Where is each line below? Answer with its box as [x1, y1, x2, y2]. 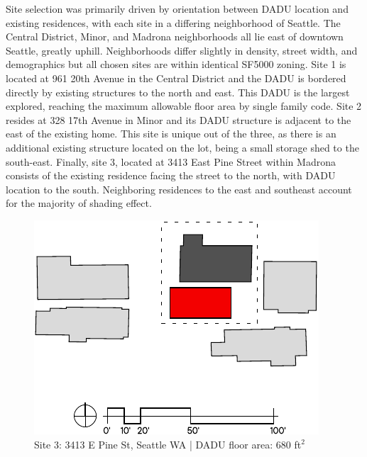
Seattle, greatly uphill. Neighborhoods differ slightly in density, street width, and [6, 43, 358, 57]
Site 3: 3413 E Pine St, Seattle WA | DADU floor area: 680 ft [34, 436, 302, 451]
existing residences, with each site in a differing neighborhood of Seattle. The [6, 15, 341, 30]
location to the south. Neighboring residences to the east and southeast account [6, 181, 352, 196]
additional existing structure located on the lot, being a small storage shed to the [6, 140, 359, 154]
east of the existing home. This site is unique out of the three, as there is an [6, 126, 336, 141]
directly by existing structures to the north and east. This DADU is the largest [6, 84, 350, 99]
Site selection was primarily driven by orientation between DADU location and [6, 1, 349, 16]
